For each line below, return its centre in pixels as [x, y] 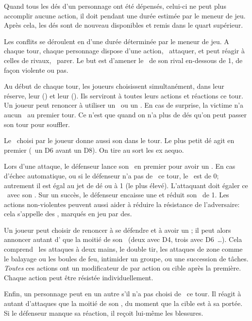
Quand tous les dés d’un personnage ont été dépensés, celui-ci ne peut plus [115, 6]
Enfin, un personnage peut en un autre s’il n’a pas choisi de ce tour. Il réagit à [123, 294]
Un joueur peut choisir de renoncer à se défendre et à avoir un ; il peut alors [118, 230]
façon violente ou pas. [36, 70]
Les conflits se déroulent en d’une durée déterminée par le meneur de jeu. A [117, 41]
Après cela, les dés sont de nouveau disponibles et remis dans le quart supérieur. [124, 25]
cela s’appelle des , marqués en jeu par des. [68, 214]
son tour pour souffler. [37, 124]
